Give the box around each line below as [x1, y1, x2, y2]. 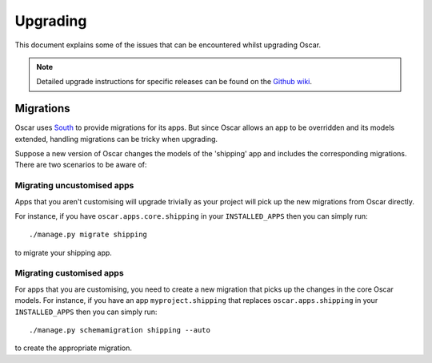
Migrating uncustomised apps [14, 180, 134, 192]
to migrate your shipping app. [14, 248, 112, 257]
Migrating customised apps [14, 268, 124, 279]
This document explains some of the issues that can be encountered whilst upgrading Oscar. [14, 40, 322, 50]
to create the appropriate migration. [14, 343, 132, 353]
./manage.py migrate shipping [29, 230, 148, 240]
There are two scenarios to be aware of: [14, 160, 147, 170]
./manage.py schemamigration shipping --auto [29, 325, 211, 335]
